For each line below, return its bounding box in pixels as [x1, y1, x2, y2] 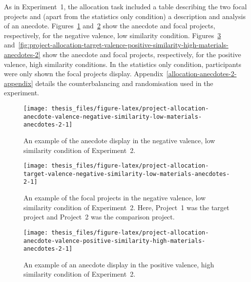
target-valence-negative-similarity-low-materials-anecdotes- [23, 170, 230, 177]
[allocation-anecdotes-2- [166, 68, 237, 79]
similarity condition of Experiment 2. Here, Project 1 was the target [23, 202, 230, 212]
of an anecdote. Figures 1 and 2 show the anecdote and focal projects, [4, 21, 215, 31]
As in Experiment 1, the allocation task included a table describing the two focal [4, 1, 247, 11]
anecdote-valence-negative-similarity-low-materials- [23, 113, 202, 120]
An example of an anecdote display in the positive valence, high [23, 259, 214, 269]
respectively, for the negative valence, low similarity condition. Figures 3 [4, 30, 221, 40]
